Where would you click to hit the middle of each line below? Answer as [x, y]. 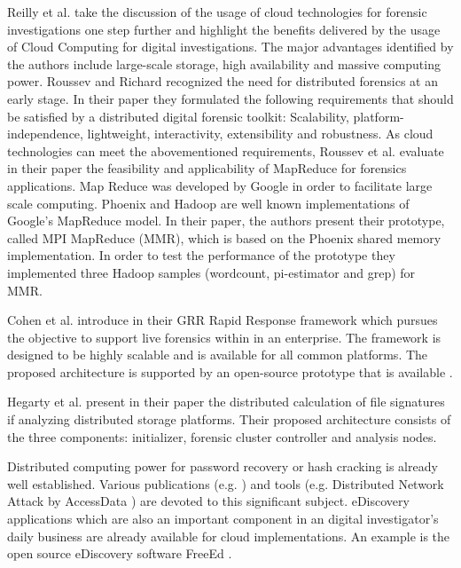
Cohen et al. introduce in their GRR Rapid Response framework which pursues [223, 320]
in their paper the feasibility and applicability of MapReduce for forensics [207, 168]
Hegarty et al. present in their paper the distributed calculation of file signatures [226, 402]
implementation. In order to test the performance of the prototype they [201, 255]
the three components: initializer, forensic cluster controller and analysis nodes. [222, 436]
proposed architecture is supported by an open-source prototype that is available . [230, 371]
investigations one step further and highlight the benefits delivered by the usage [224, 29]
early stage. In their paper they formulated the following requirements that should [230, 98]
